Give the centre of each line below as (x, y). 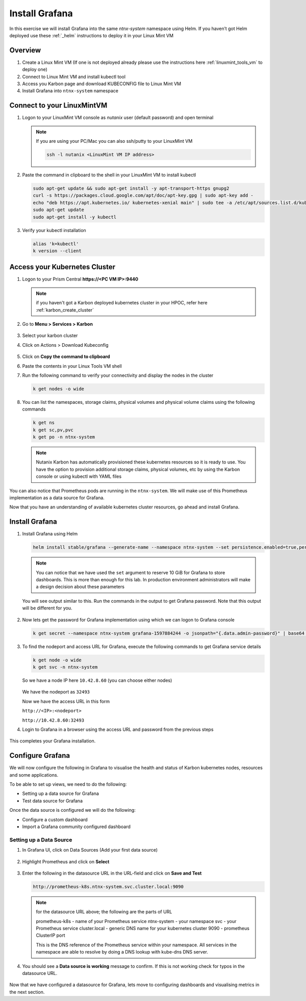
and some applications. (34, 775)
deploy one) (35, 69)
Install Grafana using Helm (50, 534)
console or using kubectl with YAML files (79, 476)
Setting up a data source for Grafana (61, 793)
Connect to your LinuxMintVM (58, 105)
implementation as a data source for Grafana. (57, 498)
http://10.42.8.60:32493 (53, 720)
